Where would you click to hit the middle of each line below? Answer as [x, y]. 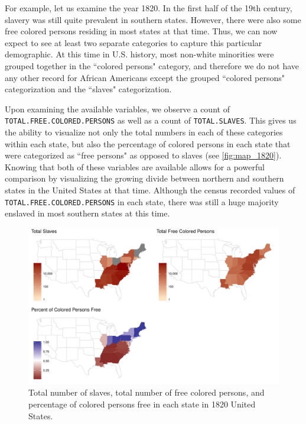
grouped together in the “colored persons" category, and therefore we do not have [152, 65]
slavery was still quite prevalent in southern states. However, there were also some [153, 19]
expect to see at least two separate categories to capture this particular [134, 42]
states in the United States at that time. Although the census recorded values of [150, 190]
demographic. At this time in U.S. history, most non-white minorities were [139, 54]
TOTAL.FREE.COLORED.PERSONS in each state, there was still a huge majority [142, 201]
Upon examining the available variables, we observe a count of [117, 109]
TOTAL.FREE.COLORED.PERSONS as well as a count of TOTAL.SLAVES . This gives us [151, 120]
